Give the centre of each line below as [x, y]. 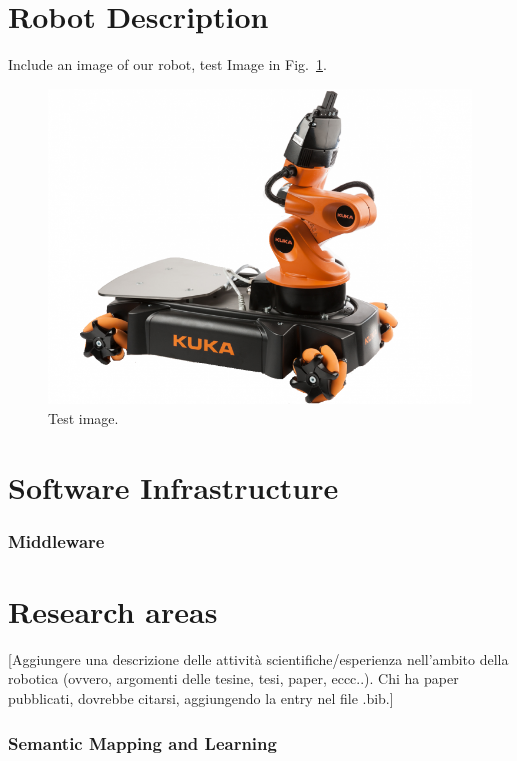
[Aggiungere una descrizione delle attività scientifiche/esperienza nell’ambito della [258, 658]
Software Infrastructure [173, 486]
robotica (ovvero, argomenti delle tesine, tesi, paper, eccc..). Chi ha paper [233, 678]
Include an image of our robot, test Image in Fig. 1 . [167, 64]
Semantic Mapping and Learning [142, 742]
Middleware [56, 540]
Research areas [113, 610]
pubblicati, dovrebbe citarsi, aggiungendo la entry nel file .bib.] [201, 698]
